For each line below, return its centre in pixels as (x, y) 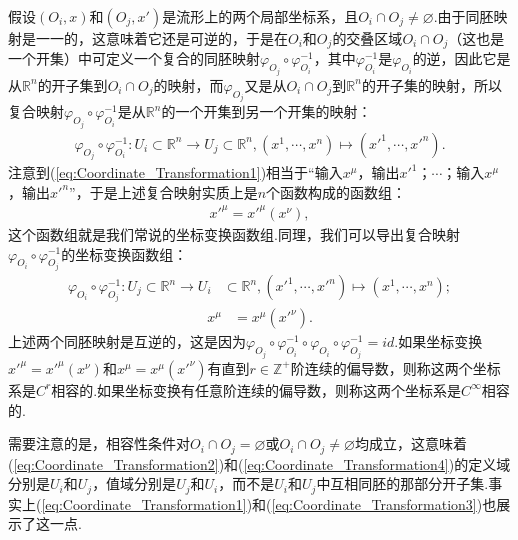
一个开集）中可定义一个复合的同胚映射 (134, 58)
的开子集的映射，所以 (431, 84)
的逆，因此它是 (461, 58)
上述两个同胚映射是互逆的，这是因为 (127, 341)
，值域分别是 (134, 483)
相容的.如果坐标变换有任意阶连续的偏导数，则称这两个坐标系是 (256, 389)
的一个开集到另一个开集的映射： (266, 111)
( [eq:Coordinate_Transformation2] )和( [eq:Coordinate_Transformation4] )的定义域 (259, 463)
